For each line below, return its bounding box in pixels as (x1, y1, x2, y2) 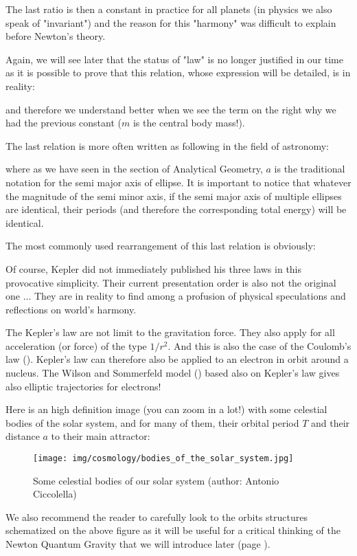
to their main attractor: (51, 429, 150, 443)
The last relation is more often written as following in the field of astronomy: (5, 138, 330, 153)
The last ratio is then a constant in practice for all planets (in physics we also (5, 2, 332, 16)
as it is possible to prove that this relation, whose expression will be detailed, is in (5, 65, 351, 80)
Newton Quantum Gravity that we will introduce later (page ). (5, 537, 270, 551)
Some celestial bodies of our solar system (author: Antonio (33, 473, 279, 487)
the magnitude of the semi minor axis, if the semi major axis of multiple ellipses (5, 188, 342, 203)
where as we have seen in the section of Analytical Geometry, (5, 162, 263, 176)
